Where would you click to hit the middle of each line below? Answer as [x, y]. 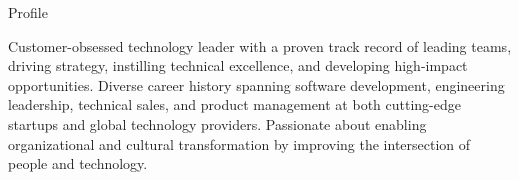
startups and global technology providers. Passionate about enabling [217, 123]
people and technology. [78, 163]
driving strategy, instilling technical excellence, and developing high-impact [238, 65]
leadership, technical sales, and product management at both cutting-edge [234, 104]
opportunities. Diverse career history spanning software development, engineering [256, 84]
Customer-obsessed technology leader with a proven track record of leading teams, [260, 45]
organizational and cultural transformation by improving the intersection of [239, 143]
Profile [28, 12]
